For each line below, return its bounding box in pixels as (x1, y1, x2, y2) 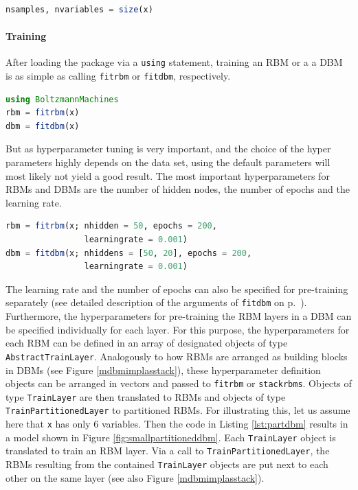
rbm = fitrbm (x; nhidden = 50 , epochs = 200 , (5, 221, 217, 231)
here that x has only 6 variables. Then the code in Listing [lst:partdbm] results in (5, 417, 348, 431)
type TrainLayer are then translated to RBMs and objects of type (5, 389, 286, 404)
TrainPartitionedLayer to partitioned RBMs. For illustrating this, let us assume (5, 403, 350, 417)
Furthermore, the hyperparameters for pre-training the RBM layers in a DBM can (5, 309, 352, 323)
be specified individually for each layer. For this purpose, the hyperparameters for (5, 322, 350, 336)
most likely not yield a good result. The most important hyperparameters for (5, 168, 330, 183)
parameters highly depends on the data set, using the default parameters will (5, 155, 331, 170)
